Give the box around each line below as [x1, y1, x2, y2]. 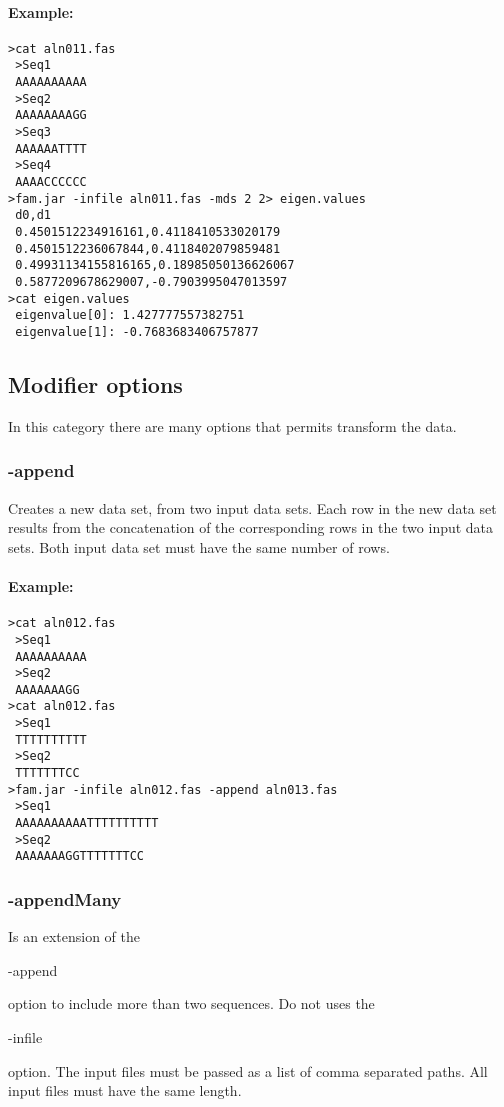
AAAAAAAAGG [15, 108, 87, 123]
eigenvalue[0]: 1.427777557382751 [15, 308, 245, 323]
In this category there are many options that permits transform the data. [8, 415, 457, 436]
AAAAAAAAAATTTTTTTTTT [15, 816, 159, 831]
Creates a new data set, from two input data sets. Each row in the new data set [8, 497, 497, 518]
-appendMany [8, 886, 122, 911]
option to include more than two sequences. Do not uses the [8, 993, 375, 1014]
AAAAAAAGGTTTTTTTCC [15, 849, 145, 864]
